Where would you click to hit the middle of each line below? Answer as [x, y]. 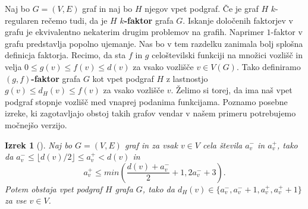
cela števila [222, 145]
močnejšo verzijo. [36, 124]
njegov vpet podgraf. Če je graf [202, 8]
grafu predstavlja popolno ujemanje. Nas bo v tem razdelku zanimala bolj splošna [154, 43]
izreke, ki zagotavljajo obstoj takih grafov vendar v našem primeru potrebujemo [150, 113]
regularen [22, 20]
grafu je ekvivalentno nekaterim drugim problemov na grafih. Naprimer [134, 32]
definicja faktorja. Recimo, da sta [65, 55]
